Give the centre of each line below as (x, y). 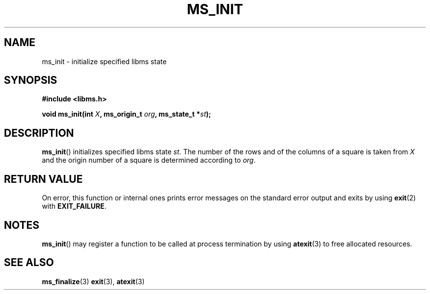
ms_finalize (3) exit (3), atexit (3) (93, 281)
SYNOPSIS (31, 80)
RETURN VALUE (43, 179)
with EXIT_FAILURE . (74, 206)
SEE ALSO (29, 263)
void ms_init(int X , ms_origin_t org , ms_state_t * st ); (126, 114)
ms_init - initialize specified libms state (104, 61)
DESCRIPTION (39, 133)
